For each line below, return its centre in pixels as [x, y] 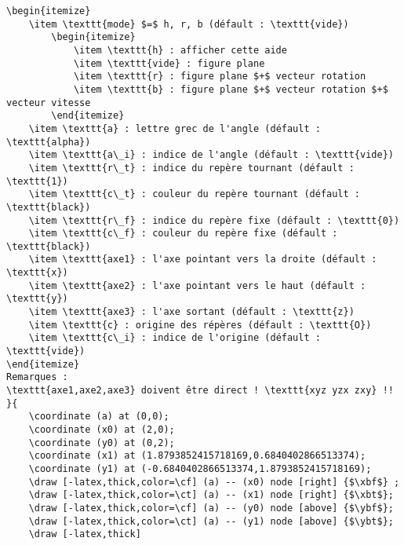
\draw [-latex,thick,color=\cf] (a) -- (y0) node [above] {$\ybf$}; [211, 508]
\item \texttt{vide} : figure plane [169, 63]
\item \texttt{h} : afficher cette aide [180, 50]
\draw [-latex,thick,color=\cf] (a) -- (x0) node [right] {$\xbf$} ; [214, 482]
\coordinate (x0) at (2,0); [102, 430]
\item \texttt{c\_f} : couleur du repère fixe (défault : [183, 234]
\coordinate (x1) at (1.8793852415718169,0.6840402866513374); [197, 456]
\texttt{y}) [37, 299]
